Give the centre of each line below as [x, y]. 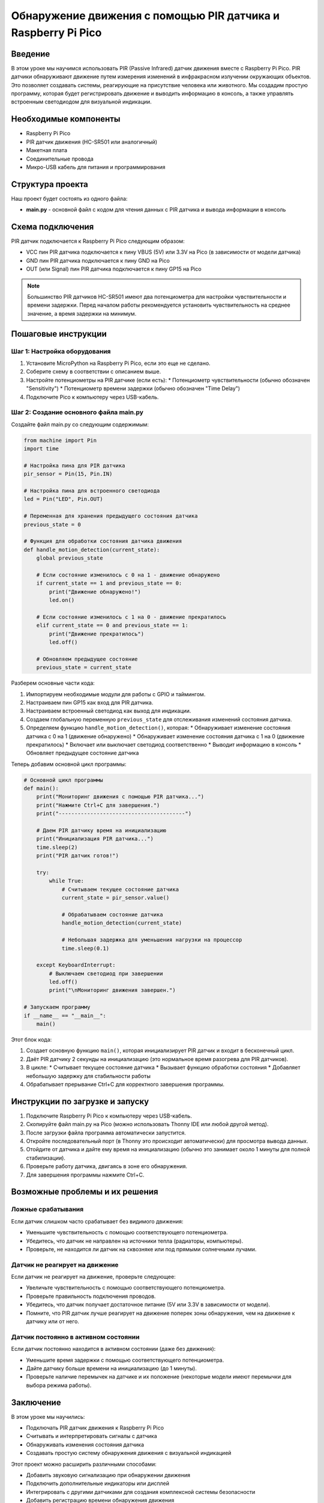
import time [41, 449]
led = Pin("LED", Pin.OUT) [63, 499]
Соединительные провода [60, 159]
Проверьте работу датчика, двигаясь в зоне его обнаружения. [107, 1166]
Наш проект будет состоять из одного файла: [69, 198]
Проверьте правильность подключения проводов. [91, 1296]
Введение [31, 54]
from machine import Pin [60, 440]
